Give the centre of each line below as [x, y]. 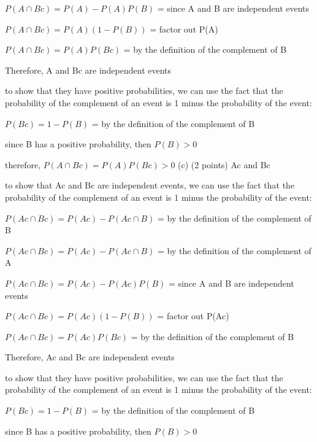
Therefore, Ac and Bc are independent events [90, 357]
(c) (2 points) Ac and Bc [224, 164]
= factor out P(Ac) [193, 316]
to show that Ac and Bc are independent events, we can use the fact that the [150, 185]
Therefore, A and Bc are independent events [88, 70]
